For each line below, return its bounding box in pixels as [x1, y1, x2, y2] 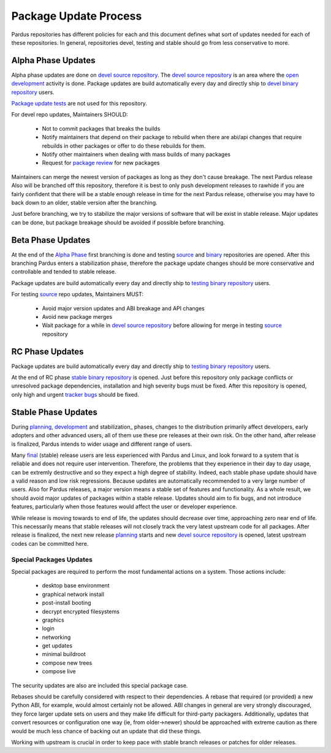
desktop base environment [42, 582, 110, 589]
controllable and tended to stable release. [11, 268, 116, 275]
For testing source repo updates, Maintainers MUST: [11, 291, 144, 298]
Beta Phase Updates [11, 235, 91, 245]
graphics [42, 616, 64, 624]
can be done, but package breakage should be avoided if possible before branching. [11, 218, 225, 226]
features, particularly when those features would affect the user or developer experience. [11, 503, 237, 510]
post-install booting [42, 599, 91, 606]
